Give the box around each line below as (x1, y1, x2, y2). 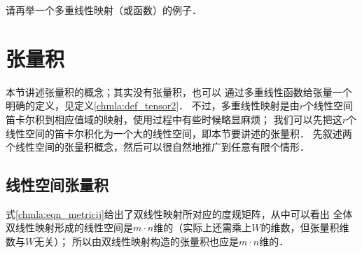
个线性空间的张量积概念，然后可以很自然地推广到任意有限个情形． (6, 139, 309, 154)
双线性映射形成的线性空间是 (6, 220, 133, 235)
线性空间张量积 (6, 174, 109, 196)
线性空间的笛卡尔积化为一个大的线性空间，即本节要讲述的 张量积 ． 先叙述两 (6, 125, 352, 140)
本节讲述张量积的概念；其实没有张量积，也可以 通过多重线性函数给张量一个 (6, 84, 352, 99)
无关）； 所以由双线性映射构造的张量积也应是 (34, 234, 239, 249)
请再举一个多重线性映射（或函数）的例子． (6, 3, 202, 17)
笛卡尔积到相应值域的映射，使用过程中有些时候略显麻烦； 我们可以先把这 (6, 111, 342, 126)
